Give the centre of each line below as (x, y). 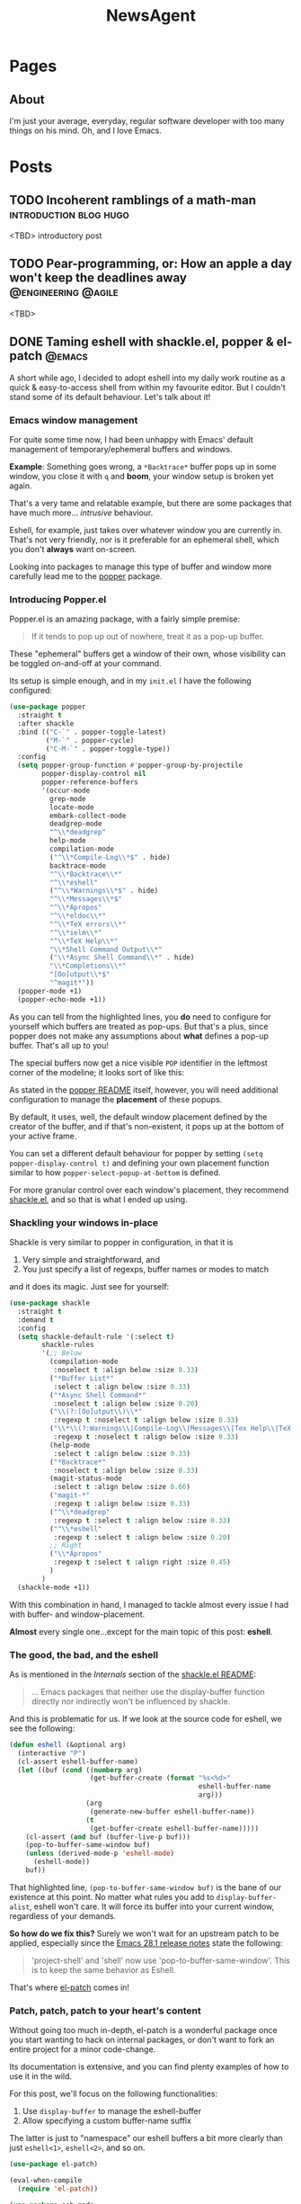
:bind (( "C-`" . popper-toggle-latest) (92, 732)
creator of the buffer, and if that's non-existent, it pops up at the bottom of (147, 1126)
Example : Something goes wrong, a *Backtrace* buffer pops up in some (143, 466)
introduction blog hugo (69, 214)
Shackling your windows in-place (84, 1222)
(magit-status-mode (86, 1479)
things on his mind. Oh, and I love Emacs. (85, 130)
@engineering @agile (64, 292)
